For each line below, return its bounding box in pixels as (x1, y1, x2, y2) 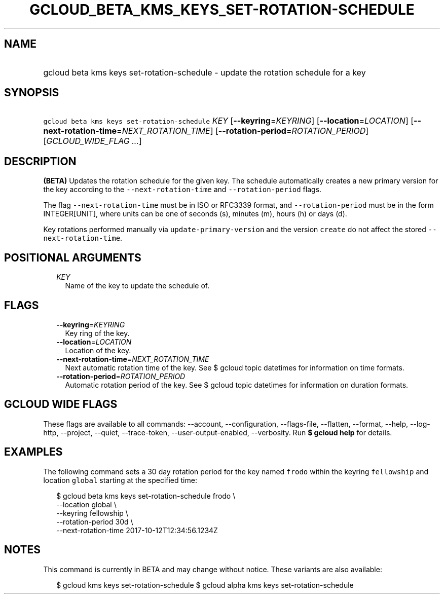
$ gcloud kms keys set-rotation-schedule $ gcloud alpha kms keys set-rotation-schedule (56, 580, 354, 589)
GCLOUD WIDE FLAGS (4, 398, 118, 411)
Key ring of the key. (65, 328, 130, 338)
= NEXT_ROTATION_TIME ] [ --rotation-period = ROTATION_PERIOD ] (117, 126, 369, 136)
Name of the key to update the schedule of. (65, 281, 210, 290)
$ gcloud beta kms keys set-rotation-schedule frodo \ (56, 491, 236, 500)
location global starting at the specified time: (43, 475, 197, 484)
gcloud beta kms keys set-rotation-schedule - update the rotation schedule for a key (43, 67, 366, 78)
